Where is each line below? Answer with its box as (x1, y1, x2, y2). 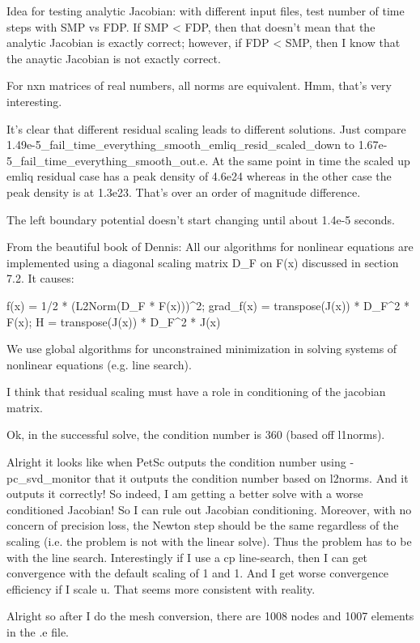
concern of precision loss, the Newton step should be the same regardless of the (6, 517, 399, 534)
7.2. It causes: (6, 270, 74, 287)
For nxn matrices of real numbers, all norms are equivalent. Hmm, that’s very (6, 77, 392, 94)
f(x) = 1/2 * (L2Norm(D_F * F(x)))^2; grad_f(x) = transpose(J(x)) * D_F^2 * (6, 296, 409, 313)
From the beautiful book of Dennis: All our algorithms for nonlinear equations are (6, 238, 414, 255)
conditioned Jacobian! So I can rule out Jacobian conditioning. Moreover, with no (6, 500, 412, 517)
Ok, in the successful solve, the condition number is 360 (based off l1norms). (6, 426, 385, 443)
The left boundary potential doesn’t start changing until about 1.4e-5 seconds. (6, 211, 395, 228)
